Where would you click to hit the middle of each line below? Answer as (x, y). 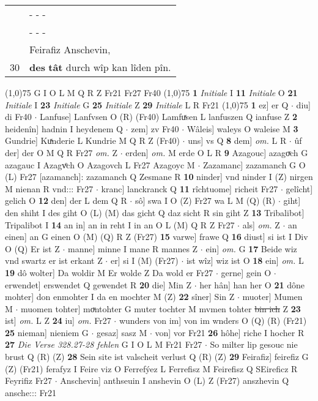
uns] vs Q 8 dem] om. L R (237, 141)
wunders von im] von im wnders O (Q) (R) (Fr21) (213, 320)
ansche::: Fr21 (31, 392)
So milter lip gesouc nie (254, 344)
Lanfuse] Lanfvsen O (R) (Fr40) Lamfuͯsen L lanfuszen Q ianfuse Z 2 (169, 117)
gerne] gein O (246, 272)
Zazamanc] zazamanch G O (254, 164)
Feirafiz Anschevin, (70, 49)
